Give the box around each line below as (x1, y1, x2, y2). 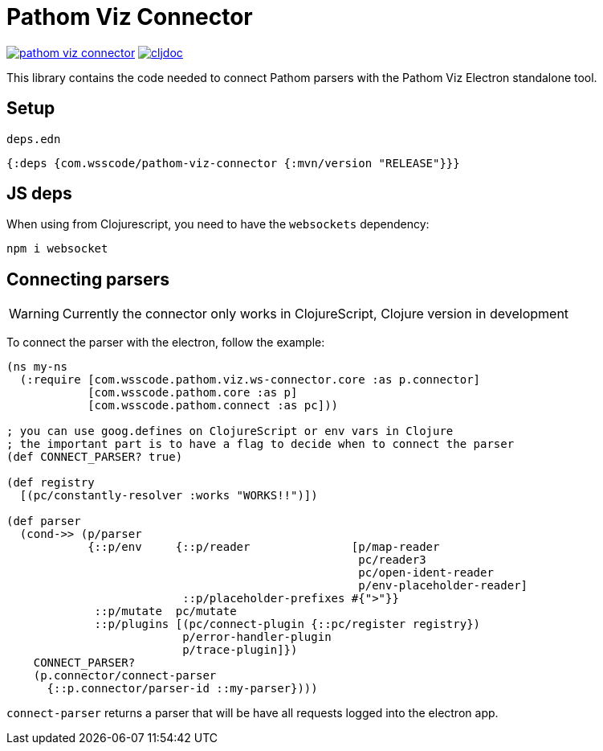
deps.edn (6, 132, 61, 146)
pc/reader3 (358, 553, 426, 567)
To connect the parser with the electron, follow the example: (6, 335, 325, 350)
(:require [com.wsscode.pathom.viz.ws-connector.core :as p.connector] (19, 373, 481, 387)
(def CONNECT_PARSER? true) (6, 450, 183, 464)
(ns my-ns (6, 360, 67, 374)
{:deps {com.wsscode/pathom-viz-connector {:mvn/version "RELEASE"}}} (6, 156, 460, 170)
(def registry (6, 476, 95, 490)
